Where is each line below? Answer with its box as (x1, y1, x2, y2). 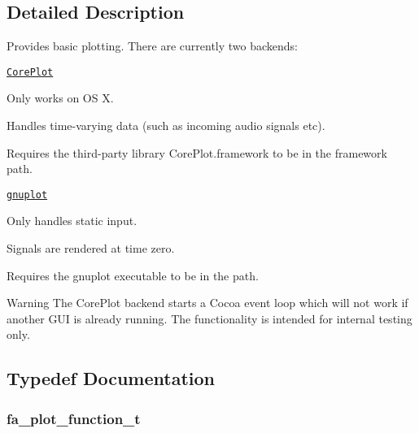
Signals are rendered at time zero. (7, 240, 175, 257)
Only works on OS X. (7, 89, 114, 106)
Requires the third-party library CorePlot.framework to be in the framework (7, 144, 387, 161)
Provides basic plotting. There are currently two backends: (7, 37, 299, 54)
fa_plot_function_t (7, 408, 141, 428)
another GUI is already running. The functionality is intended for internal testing (7, 310, 412, 327)
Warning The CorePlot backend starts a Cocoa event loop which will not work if (7, 294, 408, 311)
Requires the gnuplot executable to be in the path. (7, 266, 259, 284)
